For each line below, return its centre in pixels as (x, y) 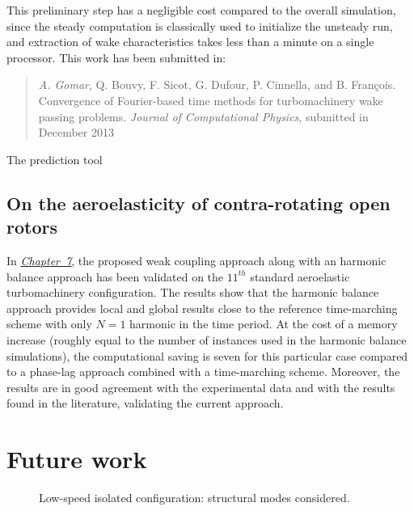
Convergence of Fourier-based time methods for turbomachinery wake (211, 100)
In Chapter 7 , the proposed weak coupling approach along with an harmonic (196, 260)
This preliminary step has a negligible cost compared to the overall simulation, (201, 10)
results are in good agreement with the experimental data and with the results (201, 387)
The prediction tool (55, 159)
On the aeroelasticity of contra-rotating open (199, 203)
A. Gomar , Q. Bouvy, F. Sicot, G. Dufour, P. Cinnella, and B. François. (217, 84)
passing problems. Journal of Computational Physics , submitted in (203, 116)
